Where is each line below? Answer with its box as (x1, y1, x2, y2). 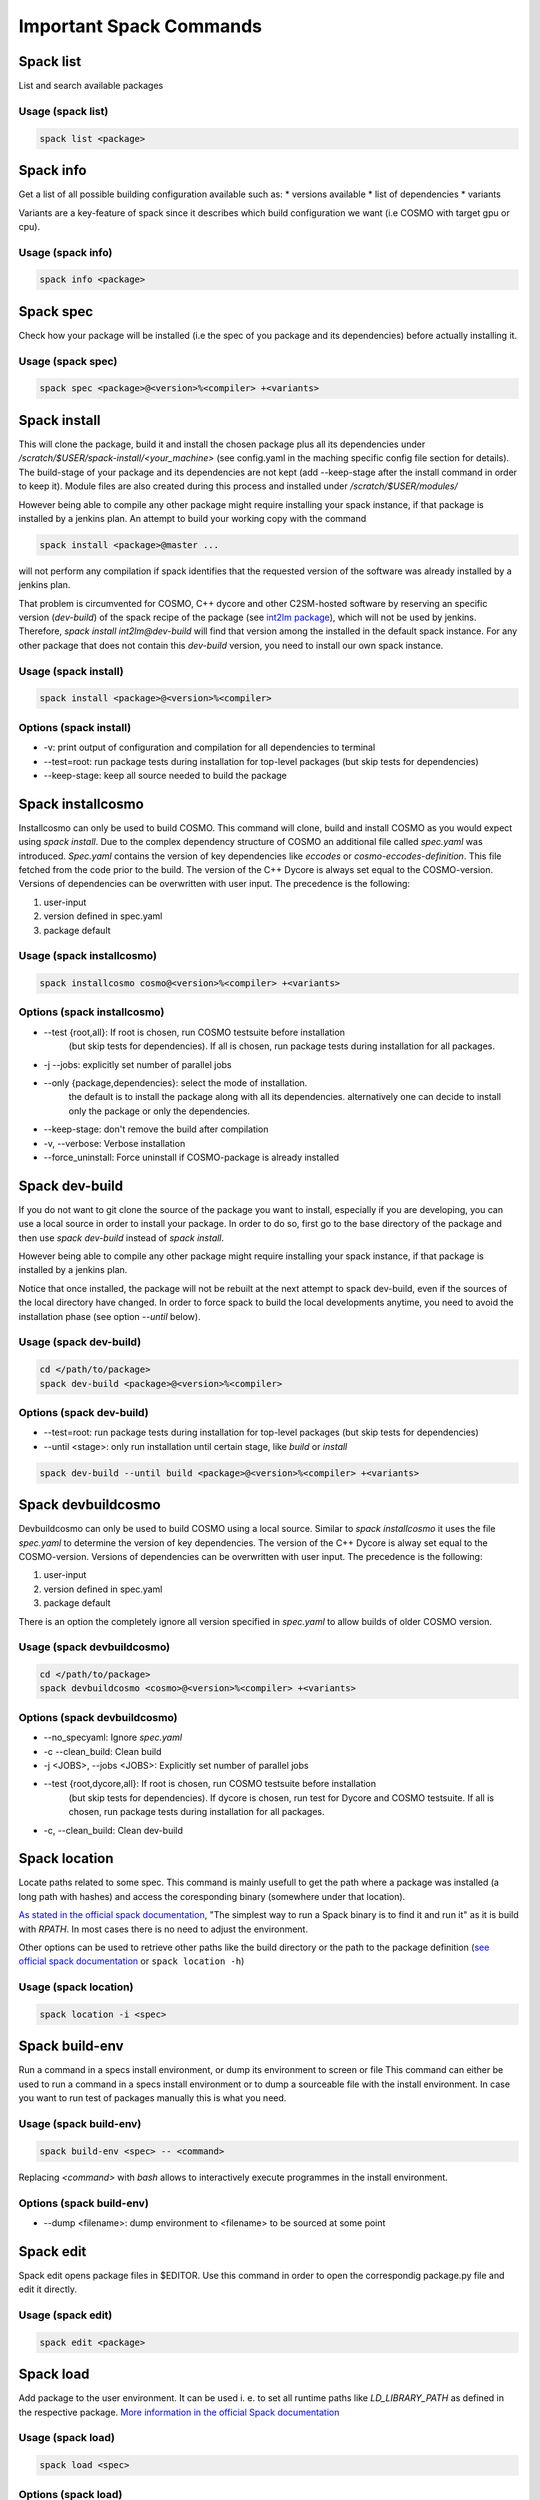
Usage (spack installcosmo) (18, 949, 157, 963)
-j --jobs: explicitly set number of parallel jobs (43, 1058, 232, 1070)
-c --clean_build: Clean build (43, 1745, 162, 1757)
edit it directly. (18, 2283, 78, 2295)
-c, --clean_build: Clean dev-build (43, 1824, 184, 1836)
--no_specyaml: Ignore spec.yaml (43, 1731, 183, 1744)
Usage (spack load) (18, 2431, 115, 2445)
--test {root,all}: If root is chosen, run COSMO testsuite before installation (43, 1026, 345, 1038)
